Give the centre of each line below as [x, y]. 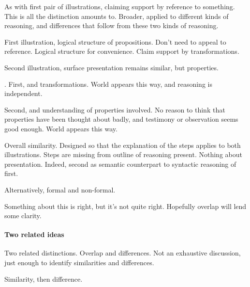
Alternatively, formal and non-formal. [60, 189]
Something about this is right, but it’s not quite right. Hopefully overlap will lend [125, 206]
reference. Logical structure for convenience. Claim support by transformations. [122, 51]
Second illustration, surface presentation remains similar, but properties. [111, 67]
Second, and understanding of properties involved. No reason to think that [115, 109]
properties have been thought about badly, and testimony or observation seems [121, 119]
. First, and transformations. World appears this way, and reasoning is [108, 84]
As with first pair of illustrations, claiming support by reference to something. [120, 6]
